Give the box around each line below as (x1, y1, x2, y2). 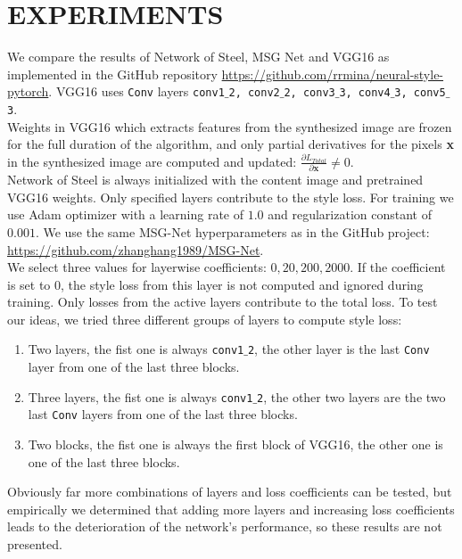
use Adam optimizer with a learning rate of (7, 205, 244, 224)
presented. (7, 535, 62, 553)
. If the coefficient (350, 258, 446, 276)
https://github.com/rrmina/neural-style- (221, 64, 444, 83)
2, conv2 (228, 86, 280, 100)
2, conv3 (284, 86, 335, 100)
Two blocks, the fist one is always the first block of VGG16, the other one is (28, 435, 443, 454)
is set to (7, 275, 51, 293)
